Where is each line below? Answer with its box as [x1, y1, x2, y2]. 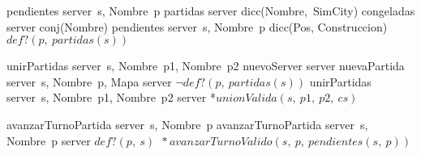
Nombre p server [6, 132, 91, 149]
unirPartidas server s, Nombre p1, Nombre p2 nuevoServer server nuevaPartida [6, 57, 405, 74]
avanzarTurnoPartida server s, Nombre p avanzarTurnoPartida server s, [6, 115, 368, 132]
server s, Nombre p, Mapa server [6, 73, 172, 90]
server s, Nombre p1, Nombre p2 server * [6, 89, 216, 106]
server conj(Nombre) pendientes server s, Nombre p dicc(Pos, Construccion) [6, 18, 388, 35]
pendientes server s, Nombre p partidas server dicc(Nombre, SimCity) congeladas [6, 2, 415, 19]
